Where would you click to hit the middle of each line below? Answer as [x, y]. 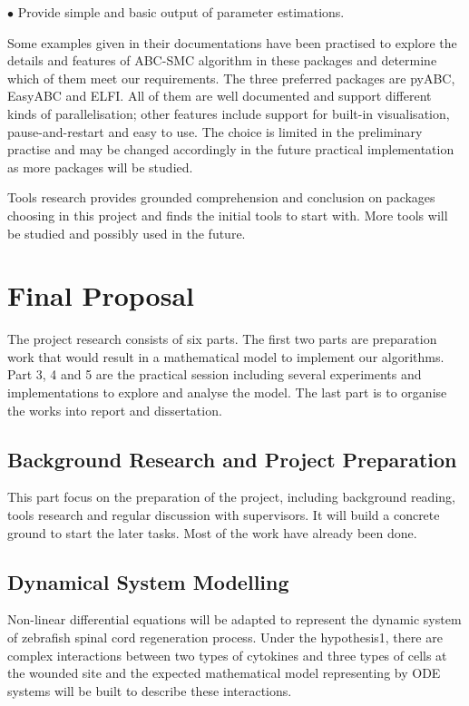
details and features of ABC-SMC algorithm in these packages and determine [222, 60]
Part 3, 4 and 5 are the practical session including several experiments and [215, 374]
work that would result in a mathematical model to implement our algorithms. [226, 356]
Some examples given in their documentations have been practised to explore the [232, 42]
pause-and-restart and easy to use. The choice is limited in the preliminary [215, 131]
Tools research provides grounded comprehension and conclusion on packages [221, 197]
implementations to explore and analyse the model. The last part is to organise [227, 392]
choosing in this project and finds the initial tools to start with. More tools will [228, 215]
